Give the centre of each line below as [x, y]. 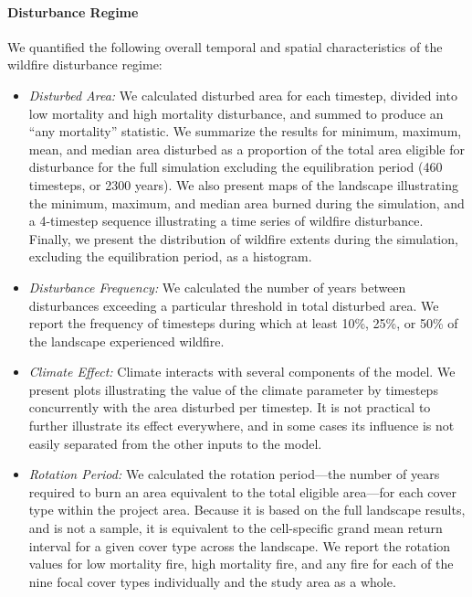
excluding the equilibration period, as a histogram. [170, 256]
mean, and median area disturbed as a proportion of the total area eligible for [246, 149]
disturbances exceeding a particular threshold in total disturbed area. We [234, 305]
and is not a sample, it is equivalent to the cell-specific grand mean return [236, 528]
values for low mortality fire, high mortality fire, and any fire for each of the [241, 564]
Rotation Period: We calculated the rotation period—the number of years [234, 474]
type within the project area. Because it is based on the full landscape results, [247, 510]
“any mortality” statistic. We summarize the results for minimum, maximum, [245, 131]
